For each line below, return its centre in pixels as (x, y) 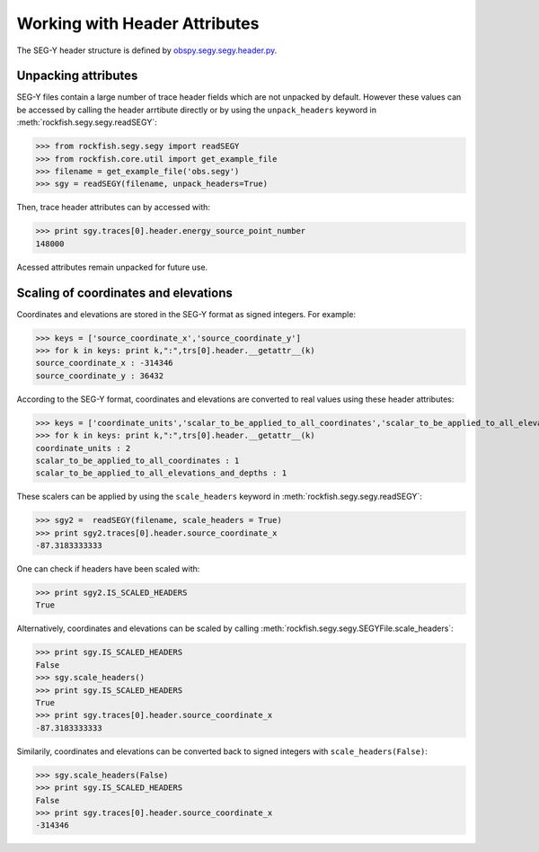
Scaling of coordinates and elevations (124, 293)
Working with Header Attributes (138, 23)
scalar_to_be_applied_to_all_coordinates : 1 (137, 460)
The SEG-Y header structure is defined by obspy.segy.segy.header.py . (147, 50)
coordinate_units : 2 (83, 448)
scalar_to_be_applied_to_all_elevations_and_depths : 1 (161, 473)
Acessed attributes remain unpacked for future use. (112, 267)
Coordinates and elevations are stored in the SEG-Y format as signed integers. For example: (186, 314)
